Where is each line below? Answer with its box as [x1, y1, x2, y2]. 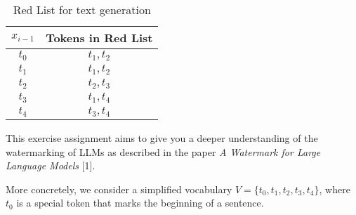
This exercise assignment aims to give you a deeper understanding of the [6, 131, 318, 145]
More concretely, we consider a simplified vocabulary [6, 181, 232, 196]
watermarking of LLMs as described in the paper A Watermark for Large [6, 144, 321, 159]
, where [319, 181, 350, 196]
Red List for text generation [13, 1, 151, 18]
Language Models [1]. [6, 158, 95, 173]
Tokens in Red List [46, 30, 153, 46]
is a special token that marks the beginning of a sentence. [16, 195, 264, 210]
